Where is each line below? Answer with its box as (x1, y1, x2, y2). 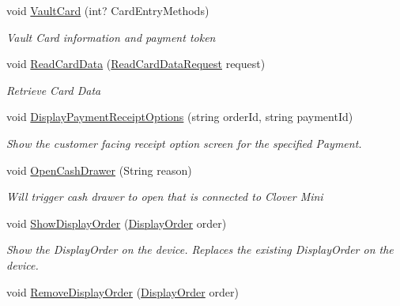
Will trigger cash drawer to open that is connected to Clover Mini (6, 188, 323, 205)
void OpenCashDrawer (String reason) (6, 161, 192, 178)
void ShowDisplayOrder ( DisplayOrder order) (6, 214, 227, 231)
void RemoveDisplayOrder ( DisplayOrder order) (6, 283, 239, 300)
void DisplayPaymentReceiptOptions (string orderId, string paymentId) (6, 108, 353, 125)
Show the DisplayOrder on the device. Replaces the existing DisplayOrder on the (6, 241, 394, 258)
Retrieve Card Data (6, 81, 101, 98)
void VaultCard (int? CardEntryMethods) (6, 2, 209, 18)
